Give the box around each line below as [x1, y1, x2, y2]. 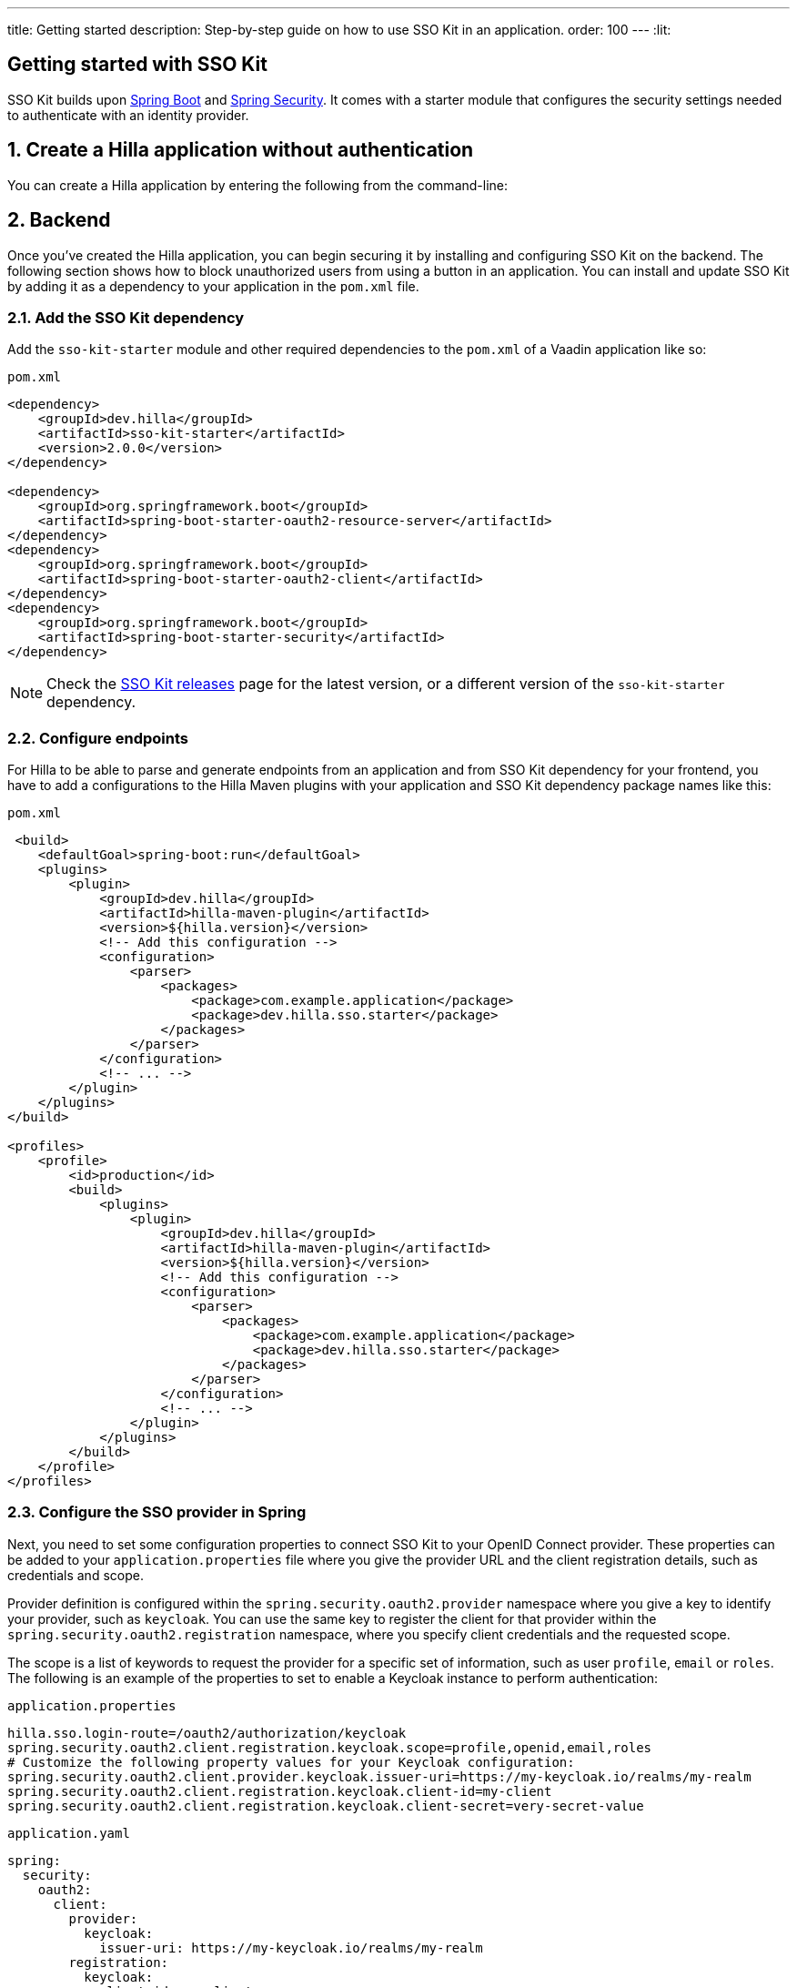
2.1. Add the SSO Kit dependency [7, 308, 245, 327]
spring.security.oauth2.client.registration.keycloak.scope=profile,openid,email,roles [7, 1739, 652, 1755]
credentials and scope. [7, 1567, 144, 1583]
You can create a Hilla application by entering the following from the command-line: [7, 177, 509, 193]
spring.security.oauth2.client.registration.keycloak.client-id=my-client [7, 1783, 552, 1799]
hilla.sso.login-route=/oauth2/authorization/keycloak [7, 1725, 407, 1740]
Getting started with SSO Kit [7, 53, 267, 76]
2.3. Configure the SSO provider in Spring [7, 1503, 307, 1522]
